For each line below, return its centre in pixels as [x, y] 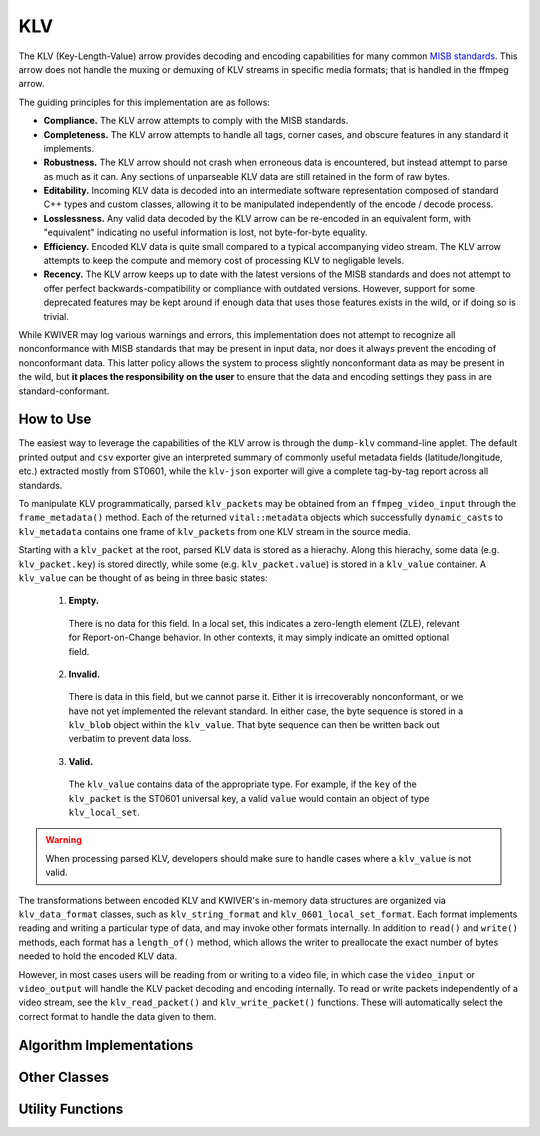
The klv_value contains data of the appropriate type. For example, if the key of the [242, 784]
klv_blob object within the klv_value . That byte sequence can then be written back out [254, 725]
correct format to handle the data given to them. [117, 1016]
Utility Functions [71, 1108]
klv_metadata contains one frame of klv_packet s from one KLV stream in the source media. [214, 531]
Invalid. [84, 674]
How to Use [55, 419]
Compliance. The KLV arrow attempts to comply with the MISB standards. [196, 121]
